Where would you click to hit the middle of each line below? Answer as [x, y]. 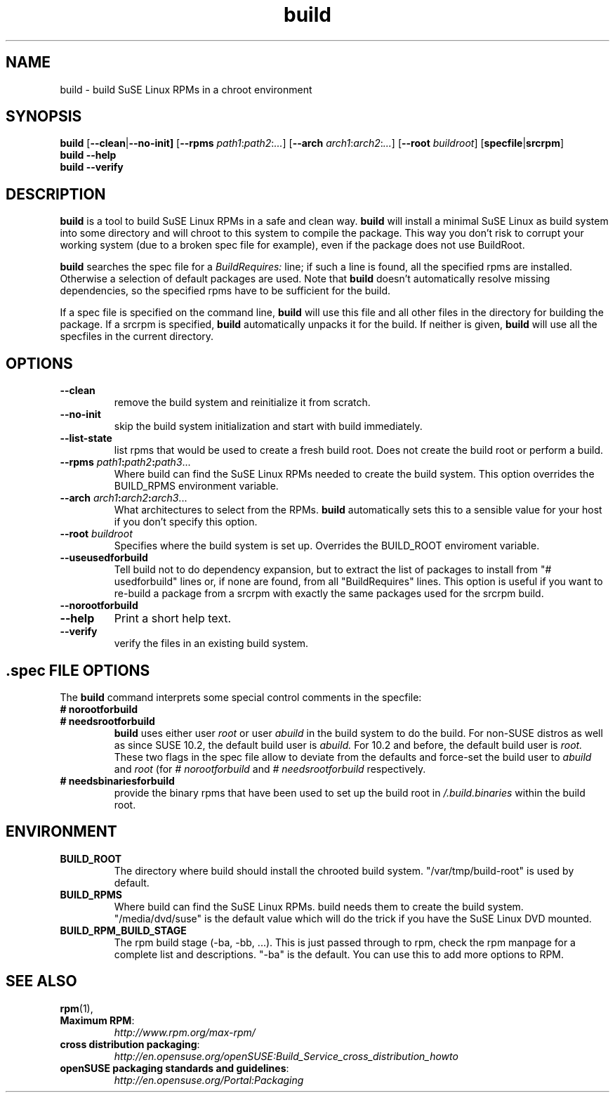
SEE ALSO [41, 981]
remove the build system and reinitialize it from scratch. [242, 403]
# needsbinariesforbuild [117, 780]
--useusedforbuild [104, 558]
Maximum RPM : [97, 1020]
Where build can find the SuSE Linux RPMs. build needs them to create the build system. [319, 906]
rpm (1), [77, 1008]
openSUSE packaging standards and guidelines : [174, 1068]
